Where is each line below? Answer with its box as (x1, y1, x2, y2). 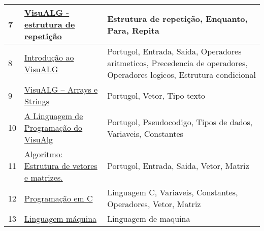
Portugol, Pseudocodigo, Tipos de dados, (107, 115, 253, 128)
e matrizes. (24, 171, 63, 183)
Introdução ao (24, 51, 74, 63)
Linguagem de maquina (107, 213, 190, 224)
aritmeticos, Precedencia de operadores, (107, 57, 248, 69)
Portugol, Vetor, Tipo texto (107, 89, 205, 101)
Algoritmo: (24, 148, 63, 160)
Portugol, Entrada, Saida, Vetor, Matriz (107, 160, 249, 171)
